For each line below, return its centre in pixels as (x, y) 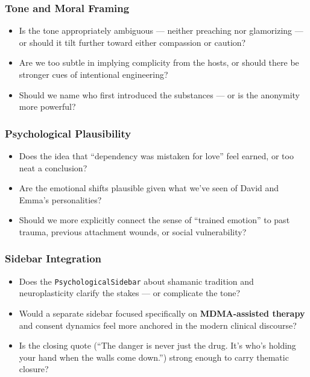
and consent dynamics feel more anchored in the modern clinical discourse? (158, 325)
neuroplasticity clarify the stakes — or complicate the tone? (130, 293)
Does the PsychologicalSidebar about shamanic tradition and (136, 281)
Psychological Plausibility (68, 133)
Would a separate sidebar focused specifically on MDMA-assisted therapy (162, 313)
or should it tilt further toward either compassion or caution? (132, 42)
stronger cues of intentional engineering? (93, 74)
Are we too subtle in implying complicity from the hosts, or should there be (159, 62)
